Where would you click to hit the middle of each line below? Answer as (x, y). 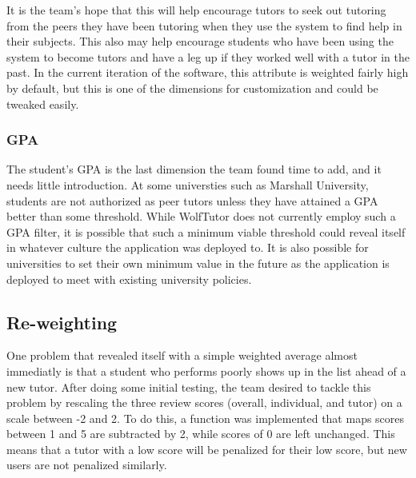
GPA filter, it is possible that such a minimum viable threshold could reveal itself (206, 231)
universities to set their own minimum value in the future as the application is (198, 263)
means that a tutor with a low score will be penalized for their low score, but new (207, 449)
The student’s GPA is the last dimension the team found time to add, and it (194, 169)
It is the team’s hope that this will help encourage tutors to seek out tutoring (196, 10)
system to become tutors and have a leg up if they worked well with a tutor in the (208, 56)
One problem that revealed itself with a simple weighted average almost (182, 355)
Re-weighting (62, 322)
